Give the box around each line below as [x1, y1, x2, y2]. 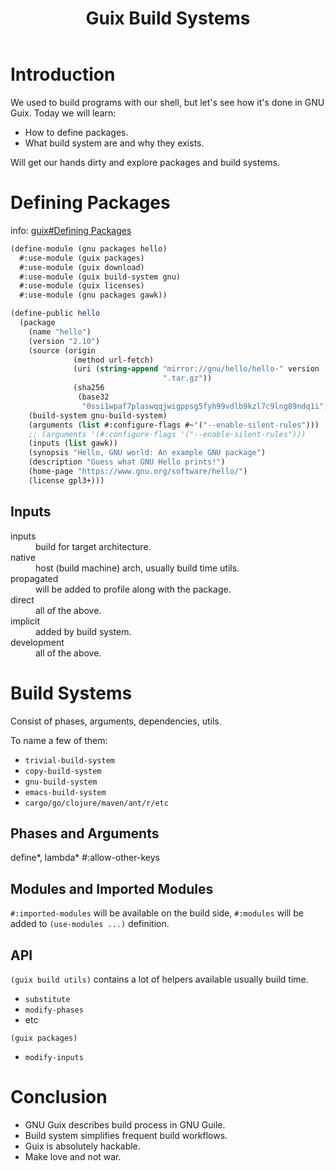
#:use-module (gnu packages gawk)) [19, 290, 168, 301]
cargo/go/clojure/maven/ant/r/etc [24, 798, 169, 808]
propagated [10, 572, 59, 584]
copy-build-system [24, 766, 102, 776]
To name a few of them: [10, 734, 108, 746]
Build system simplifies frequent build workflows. [24, 1129, 228, 1141]
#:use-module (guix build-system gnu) [19, 272, 182, 282]
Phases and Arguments [10, 825, 160, 842]
